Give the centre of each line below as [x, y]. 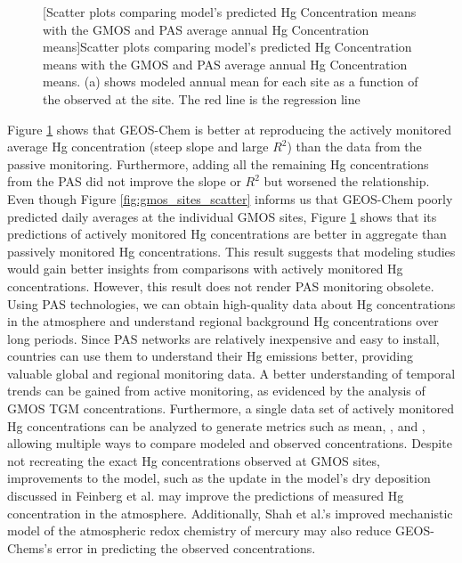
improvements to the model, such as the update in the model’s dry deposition [219, 478]
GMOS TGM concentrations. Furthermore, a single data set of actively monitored [231, 408]
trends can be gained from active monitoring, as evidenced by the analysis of [216, 391]
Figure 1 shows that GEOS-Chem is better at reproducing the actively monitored [230, 129]
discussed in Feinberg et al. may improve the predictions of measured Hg [206, 496]
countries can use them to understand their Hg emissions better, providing [211, 356]
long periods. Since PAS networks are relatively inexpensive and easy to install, [223, 338]
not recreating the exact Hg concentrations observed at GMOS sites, [194, 460]
